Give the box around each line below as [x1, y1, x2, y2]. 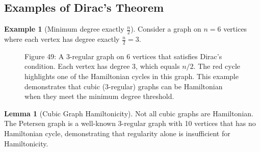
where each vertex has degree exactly [4, 34, 120, 44]
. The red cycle [193, 61, 241, 71]
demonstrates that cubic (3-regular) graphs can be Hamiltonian [24, 81, 223, 91]
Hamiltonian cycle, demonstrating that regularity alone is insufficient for [4, 128, 230, 139]
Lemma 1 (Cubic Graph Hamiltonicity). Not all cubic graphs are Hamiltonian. [4, 108, 253, 118]
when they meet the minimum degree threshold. [24, 91, 174, 102]
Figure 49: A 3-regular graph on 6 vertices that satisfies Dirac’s [24, 50, 222, 61]
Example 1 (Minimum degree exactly [4, 23, 124, 34]
